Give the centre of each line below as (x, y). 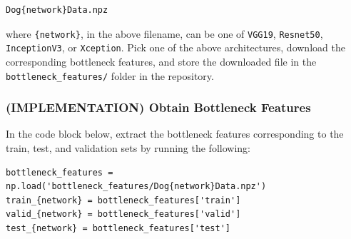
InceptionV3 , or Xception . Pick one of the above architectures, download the (175, 47)
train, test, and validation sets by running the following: (128, 147)
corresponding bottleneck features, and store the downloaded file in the (161, 61)
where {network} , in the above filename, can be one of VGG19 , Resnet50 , (164, 33)
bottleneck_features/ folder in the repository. (110, 75)
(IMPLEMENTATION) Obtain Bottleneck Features (158, 107)
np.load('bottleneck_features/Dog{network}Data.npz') (136, 187)
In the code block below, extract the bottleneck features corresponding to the (175, 134)
